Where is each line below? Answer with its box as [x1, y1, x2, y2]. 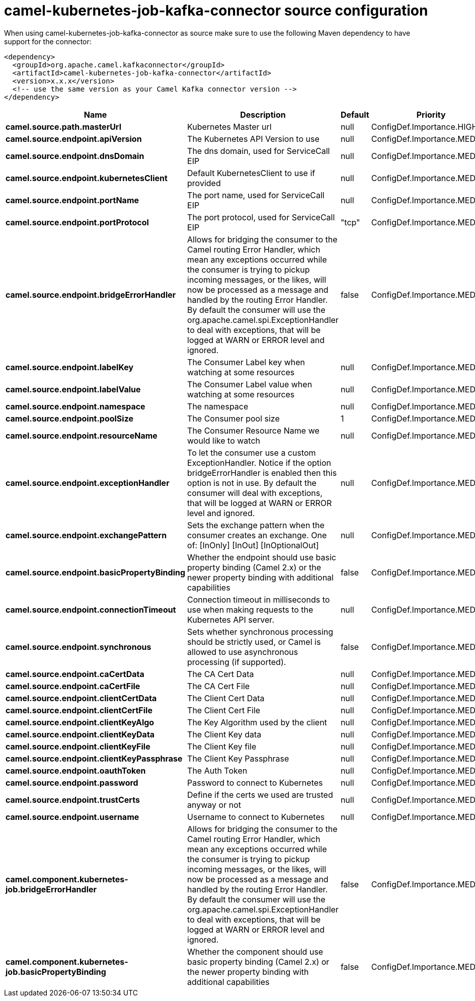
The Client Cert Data [187, 693, 265, 703]
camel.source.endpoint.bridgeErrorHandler [6, 289, 176, 300]
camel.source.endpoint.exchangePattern [6, 530, 167, 540]
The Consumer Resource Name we [187, 425, 320, 436]
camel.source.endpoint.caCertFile [6, 681, 140, 691]
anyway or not [187, 799, 241, 810]
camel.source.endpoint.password [6, 777, 138, 788]
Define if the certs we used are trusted [187, 789, 333, 800]
